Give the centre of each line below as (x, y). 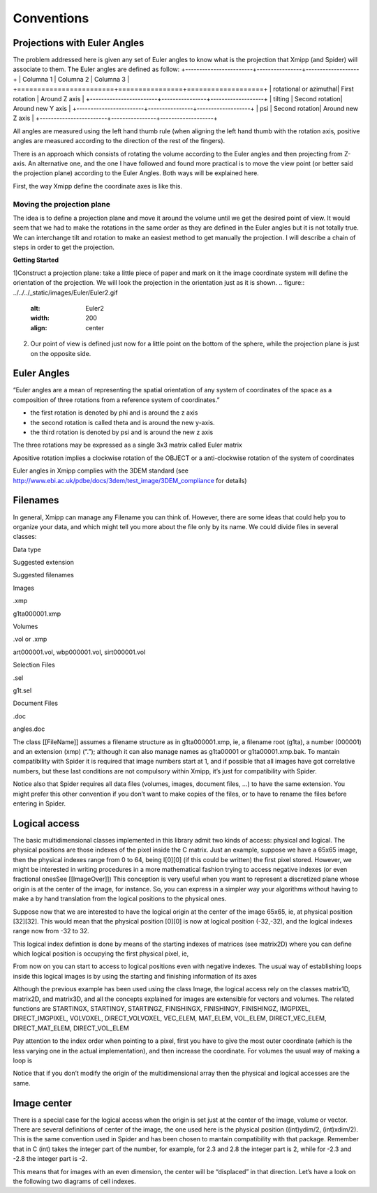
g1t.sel (22, 690)
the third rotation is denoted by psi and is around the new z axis (122, 432)
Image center (43, 1103)
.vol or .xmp (30, 639)
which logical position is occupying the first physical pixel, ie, (101, 954)
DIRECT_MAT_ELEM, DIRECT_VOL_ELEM (71, 1028)
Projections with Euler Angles (79, 43)
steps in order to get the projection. (64, 247)
